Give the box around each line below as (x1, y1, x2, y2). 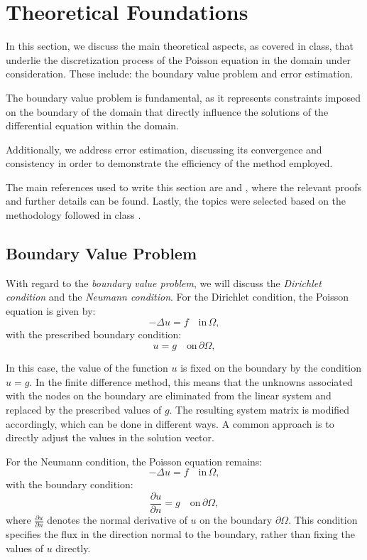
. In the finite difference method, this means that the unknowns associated (29, 374, 353, 389)
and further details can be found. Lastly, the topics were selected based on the (6, 193, 346, 208)
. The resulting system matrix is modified (169, 402, 350, 417)
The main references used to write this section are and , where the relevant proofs (6, 179, 362, 194)
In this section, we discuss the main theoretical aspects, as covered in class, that (6, 38, 354, 53)
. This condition (288, 512, 358, 527)
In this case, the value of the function (6, 360, 168, 375)
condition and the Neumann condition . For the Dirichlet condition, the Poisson (6, 289, 349, 304)
